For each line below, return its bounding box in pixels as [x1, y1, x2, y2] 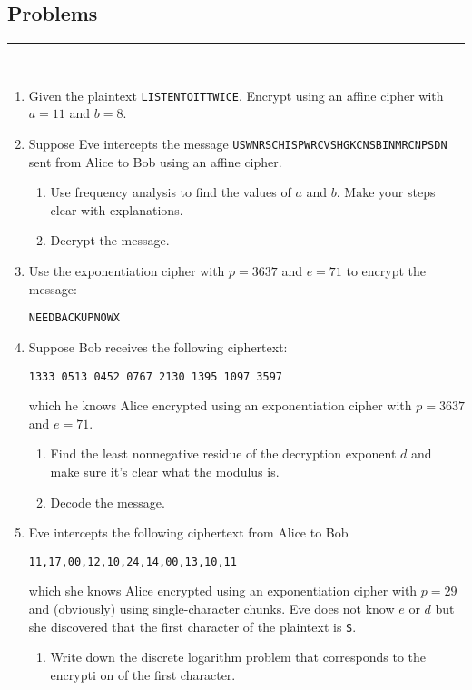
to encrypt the [346, 261, 427, 281]
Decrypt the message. [50, 231, 170, 250]
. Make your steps [336, 182, 436, 202]
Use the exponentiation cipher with [28, 261, 225, 281]
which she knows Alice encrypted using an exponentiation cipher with [28, 581, 418, 600]
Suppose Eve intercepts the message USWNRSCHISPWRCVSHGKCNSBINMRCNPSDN [28, 134, 447, 153]
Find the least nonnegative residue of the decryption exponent [50, 444, 397, 463]
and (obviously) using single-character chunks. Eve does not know [28, 598, 395, 617]
